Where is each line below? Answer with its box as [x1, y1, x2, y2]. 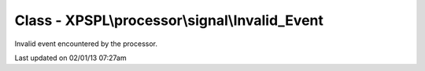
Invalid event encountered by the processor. [14, 39, 157, 48]
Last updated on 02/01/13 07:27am [14, 53, 127, 62]
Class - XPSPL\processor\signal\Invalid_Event [14, 12, 324, 29]
